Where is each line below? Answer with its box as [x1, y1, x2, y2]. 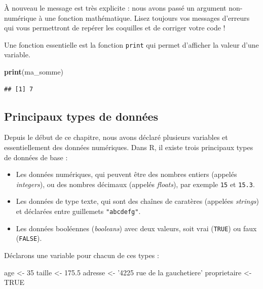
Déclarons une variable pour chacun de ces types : [4, 250, 159, 261]
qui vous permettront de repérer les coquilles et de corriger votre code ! [4, 22, 226, 33]
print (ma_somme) [4, 66, 63, 77]
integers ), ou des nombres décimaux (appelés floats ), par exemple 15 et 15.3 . [16, 178, 255, 189]
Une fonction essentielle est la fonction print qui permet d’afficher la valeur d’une [4, 39, 259, 50]
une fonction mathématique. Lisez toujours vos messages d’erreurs [45, 12, 250, 23]
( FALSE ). [16, 233, 42, 243]
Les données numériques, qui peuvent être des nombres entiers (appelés [16, 169, 237, 179]
